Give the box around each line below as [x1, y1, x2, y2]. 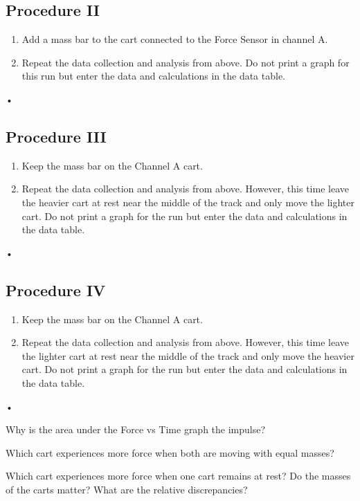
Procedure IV [6, 279, 106, 300]
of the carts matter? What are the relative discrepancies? [6, 482, 248, 496]
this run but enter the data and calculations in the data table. [21, 69, 286, 83]
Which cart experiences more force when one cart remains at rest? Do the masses [6, 468, 351, 483]
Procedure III [6, 125, 107, 147]
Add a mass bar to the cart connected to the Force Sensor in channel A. [21, 32, 328, 46]
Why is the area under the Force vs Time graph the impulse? [6, 422, 266, 437]
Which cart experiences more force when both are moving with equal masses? [6, 445, 334, 459]
